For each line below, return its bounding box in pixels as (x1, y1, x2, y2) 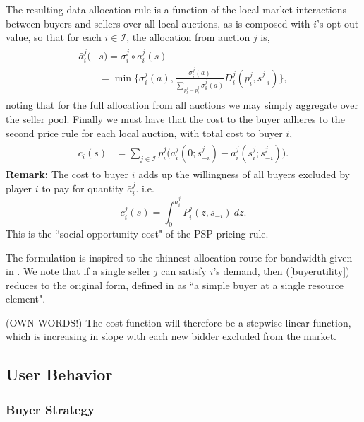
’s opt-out (317, 16, 359, 30)
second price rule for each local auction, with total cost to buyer (6, 125, 283, 140)
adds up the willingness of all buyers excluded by (138, 167, 350, 182)
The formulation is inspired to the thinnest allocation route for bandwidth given (6, 250, 353, 264)
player (6, 180, 32, 195)
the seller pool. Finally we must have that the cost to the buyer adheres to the (6, 112, 345, 126)
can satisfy (161, 264, 207, 279)
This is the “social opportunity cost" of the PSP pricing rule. (6, 225, 269, 240)
